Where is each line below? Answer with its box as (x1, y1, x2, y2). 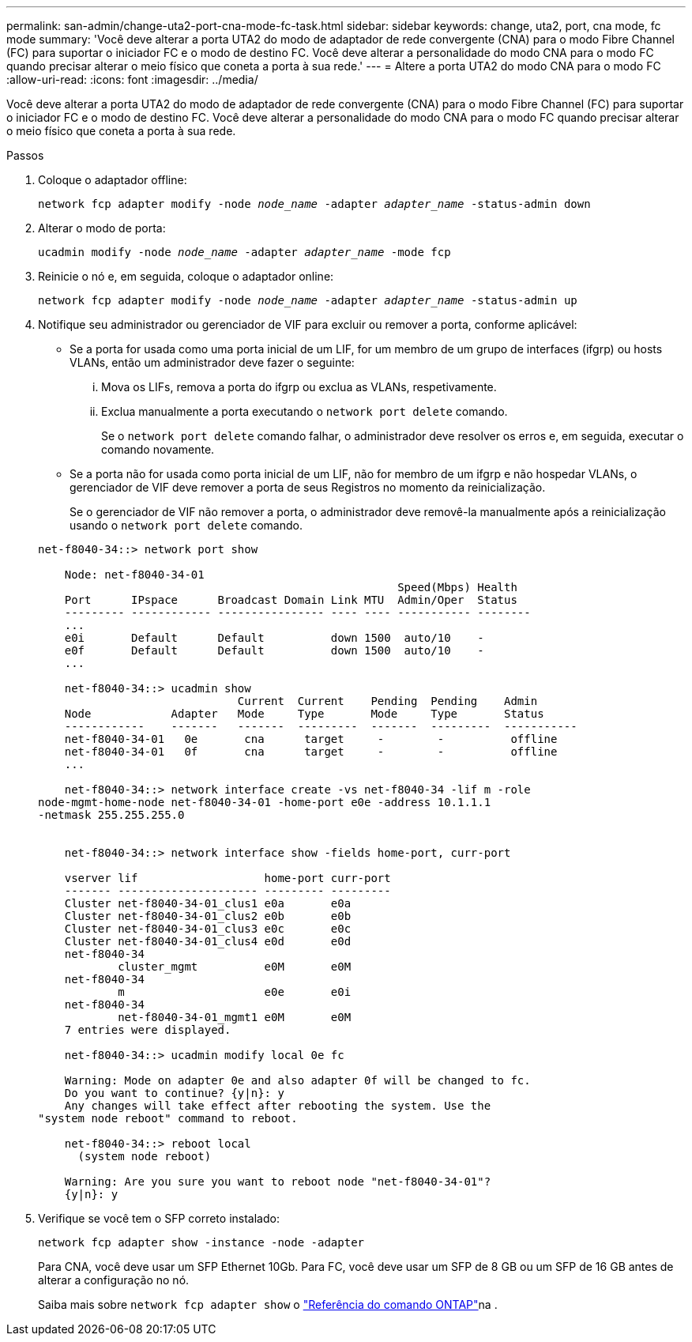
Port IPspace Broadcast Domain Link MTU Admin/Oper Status (64, 594, 517, 606)
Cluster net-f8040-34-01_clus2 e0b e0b (64, 910, 352, 922)
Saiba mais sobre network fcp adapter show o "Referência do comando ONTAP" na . (38, 1298, 498, 1311)
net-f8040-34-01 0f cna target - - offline (64, 745, 558, 758)
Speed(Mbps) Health (397, 581, 517, 594)
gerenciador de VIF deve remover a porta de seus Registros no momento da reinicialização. (70, 481, 546, 494)
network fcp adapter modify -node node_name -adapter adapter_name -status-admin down (38, 198, 591, 210)
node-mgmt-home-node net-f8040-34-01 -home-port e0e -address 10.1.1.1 (38, 796, 491, 809)
